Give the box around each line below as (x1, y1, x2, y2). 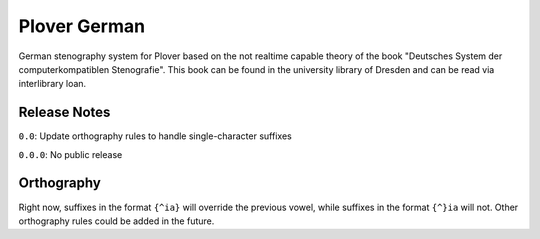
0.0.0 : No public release (18, 148, 123, 160)
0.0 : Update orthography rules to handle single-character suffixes (18, 130, 292, 142)
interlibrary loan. (18, 78, 87, 90)
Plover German (18, 15, 145, 37)
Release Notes (18, 104, 111, 121)
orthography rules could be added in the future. (18, 215, 215, 227)
